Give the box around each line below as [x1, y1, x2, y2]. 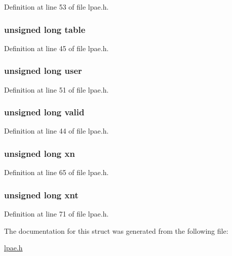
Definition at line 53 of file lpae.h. [4, 2, 109, 12]
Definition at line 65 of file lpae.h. [4, 167, 109, 178]
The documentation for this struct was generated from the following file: [4, 225, 228, 236]
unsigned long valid [4, 106, 85, 118]
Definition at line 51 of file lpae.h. [4, 84, 109, 95]
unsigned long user [4, 64, 82, 77]
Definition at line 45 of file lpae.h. [4, 42, 109, 53]
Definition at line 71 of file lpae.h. [4, 208, 109, 219]
